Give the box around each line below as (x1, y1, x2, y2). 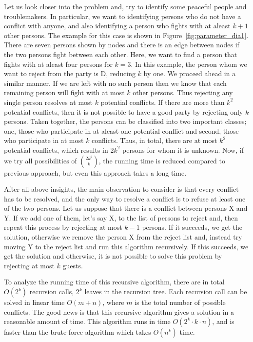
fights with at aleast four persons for (4, 59, 113, 69)
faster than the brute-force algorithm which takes (4, 327, 151, 337)
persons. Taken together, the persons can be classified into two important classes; (4, 116, 247, 126)
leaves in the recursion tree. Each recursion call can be (84, 286, 247, 297)
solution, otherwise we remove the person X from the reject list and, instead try (4, 232, 242, 242)
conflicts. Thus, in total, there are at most (92, 135, 217, 145)
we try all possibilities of (4, 155, 77, 165)
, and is (212, 316, 234, 326)
